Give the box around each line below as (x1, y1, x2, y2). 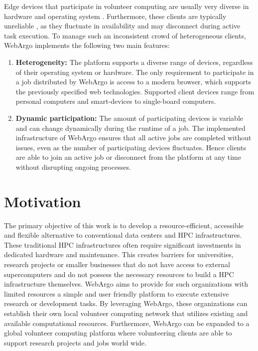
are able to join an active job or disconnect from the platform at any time (15, 152, 241, 162)
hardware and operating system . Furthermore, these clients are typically (4, 10, 227, 21)
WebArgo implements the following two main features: (4, 40, 170, 50)
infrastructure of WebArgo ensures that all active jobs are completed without (15, 132, 252, 143)
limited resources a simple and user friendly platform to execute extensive (4, 288, 229, 299)
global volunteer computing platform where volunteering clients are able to (4, 328, 232, 338)
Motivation (4, 191, 81, 211)
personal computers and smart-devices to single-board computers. (15, 96, 216, 106)
